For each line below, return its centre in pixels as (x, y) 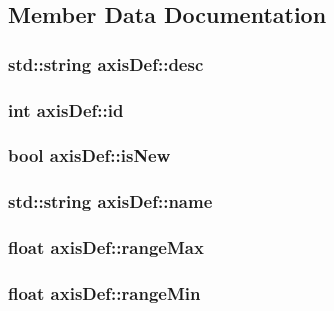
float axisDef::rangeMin (104, 292)
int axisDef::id (66, 109)
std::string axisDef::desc (106, 63)
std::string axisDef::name (110, 201)
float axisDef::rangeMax (106, 247)
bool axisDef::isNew (89, 155)
